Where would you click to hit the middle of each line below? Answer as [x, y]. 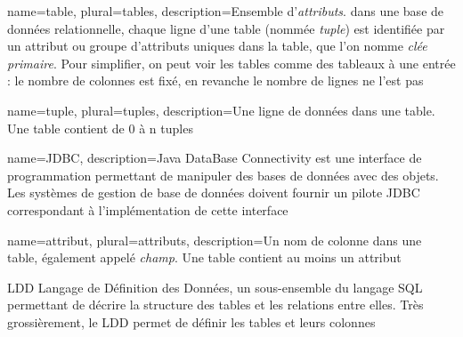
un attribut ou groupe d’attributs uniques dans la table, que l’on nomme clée [217, 46]
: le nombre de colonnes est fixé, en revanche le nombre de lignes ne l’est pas [215, 80]
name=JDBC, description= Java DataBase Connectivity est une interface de [215, 158]
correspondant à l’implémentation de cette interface [148, 209]
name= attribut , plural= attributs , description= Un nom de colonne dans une [215, 240]
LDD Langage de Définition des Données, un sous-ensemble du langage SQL [215, 287]
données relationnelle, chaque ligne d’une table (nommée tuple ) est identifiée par [226, 28]
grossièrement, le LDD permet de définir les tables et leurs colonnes [191, 321]
